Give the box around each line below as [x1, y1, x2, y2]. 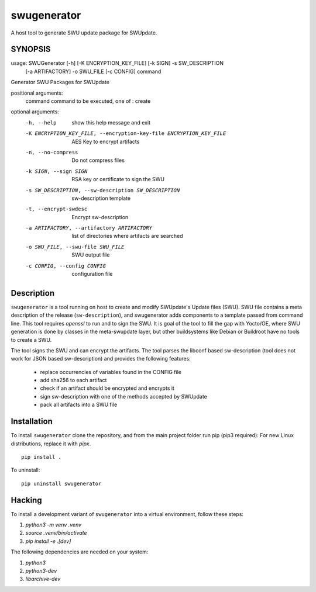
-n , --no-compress [25, 149, 78, 155]
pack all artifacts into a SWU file [40, 401, 118, 408]
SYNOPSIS [11, 44, 51, 54]
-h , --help [25, 119, 57, 126]
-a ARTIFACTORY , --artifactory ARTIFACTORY [25, 225, 152, 231]
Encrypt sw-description [71, 213, 129, 220]
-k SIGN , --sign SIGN [25, 168, 88, 175]
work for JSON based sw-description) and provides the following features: [11, 355, 191, 362]
